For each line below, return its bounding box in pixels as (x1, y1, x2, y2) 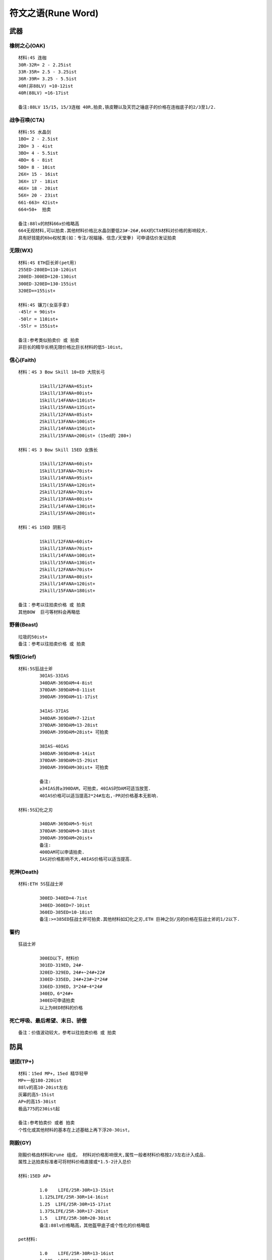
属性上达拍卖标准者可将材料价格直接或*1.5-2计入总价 (18, 1159, 131, 1165)
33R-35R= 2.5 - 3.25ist (18, 69, 77, 75)
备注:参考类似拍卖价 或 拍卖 (18, 337, 80, 343)
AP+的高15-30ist (18, 1099, 56, 1105)
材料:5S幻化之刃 (18, 807, 53, 812)
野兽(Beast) (9, 621, 38, 628)
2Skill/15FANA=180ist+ (39, 588, 96, 594)
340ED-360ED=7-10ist (39, 902, 90, 908)
